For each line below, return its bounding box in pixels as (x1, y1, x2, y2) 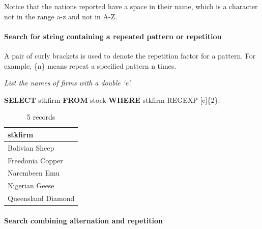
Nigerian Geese (8, 180, 54, 191)
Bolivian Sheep (8, 142, 54, 153)
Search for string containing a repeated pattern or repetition (4, 31, 222, 41)
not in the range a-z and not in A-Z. (4, 11, 118, 21)
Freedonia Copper (8, 155, 63, 165)
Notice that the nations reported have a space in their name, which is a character (4, 1, 258, 11)
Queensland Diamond (8, 193, 75, 204)
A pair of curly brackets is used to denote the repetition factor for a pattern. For (4, 50, 256, 61)
